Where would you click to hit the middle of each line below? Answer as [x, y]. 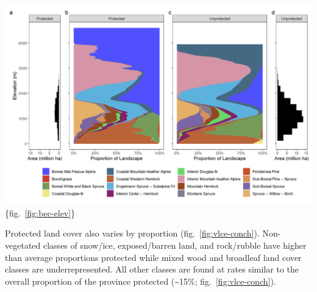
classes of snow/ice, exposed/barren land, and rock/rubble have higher [175, 245]
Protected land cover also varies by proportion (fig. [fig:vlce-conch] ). [132, 233]
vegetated [23, 245]
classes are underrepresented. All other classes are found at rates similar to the [152, 269]
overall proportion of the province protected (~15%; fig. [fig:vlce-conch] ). [141, 281]
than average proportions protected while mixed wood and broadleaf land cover [153, 257]
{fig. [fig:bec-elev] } [40, 212]
